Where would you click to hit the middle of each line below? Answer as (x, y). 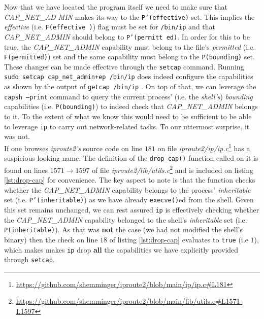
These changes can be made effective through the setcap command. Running (124, 66)
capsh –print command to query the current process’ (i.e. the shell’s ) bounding (128, 96)
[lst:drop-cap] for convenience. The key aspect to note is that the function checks (130, 180)
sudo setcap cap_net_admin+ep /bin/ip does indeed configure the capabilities (129, 76)
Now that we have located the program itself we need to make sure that (116, 7)
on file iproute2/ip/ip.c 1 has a (204, 147)
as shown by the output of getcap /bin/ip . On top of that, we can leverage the (130, 86)
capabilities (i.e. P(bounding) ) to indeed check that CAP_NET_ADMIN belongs (131, 106)
